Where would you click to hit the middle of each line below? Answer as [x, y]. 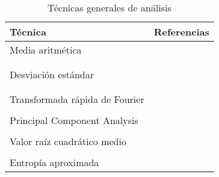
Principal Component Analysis [74, 120]
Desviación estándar [52, 74]
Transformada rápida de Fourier [77, 99]
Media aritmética [46, 50]
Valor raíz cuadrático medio [68, 141]
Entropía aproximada [54, 162]
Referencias [181, 32]
